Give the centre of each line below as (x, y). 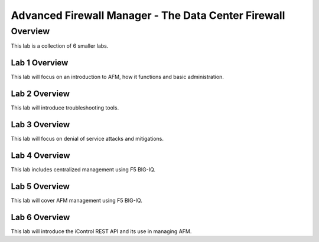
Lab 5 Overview (40, 186)
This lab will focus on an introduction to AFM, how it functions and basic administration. (118, 77)
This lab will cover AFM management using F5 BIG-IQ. (77, 200)
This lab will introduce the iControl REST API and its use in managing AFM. (101, 231)
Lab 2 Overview (40, 94)
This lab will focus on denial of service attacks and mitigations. (87, 139)
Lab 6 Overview (40, 217)
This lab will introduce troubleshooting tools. (65, 108)
